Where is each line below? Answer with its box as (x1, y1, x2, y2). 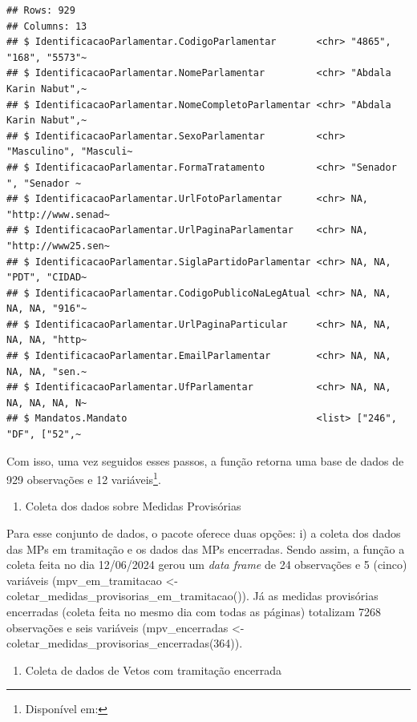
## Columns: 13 (6, 20, 87, 32)
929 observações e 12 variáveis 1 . (6, 469, 161, 487)
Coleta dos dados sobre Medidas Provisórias (25, 498, 241, 514)
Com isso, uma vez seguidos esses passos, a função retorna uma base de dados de (6, 452, 404, 469)
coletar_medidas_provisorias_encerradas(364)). (6, 635, 243, 651)
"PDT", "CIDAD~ (6, 272, 87, 284)
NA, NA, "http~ (6, 334, 87, 346)
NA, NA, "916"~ (6, 303, 87, 315)
